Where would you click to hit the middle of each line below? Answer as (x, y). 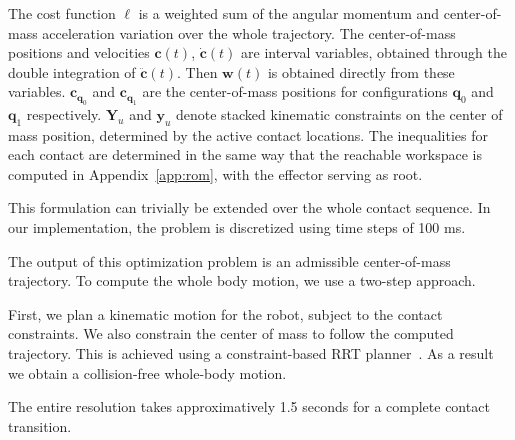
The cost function (62, 13)
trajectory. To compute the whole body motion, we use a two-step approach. (242, 280)
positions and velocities (79, 52)
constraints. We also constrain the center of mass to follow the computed (231, 333)
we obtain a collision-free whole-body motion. (147, 372)
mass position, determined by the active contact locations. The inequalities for (248, 134)
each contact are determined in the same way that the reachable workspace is (245, 154)
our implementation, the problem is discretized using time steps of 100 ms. (237, 226)
